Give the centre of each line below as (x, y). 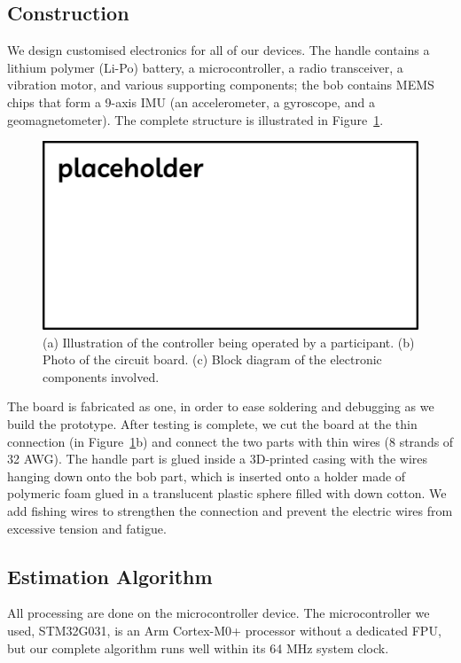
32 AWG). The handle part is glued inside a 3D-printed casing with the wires (217, 459)
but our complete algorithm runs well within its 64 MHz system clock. (198, 647)
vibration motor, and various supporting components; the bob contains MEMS (221, 85)
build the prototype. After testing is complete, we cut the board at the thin (212, 424)
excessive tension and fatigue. (87, 528)
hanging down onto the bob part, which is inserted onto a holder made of (207, 476)
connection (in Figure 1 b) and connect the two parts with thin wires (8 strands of (230, 441)
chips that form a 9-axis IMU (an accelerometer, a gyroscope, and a (191, 101)
